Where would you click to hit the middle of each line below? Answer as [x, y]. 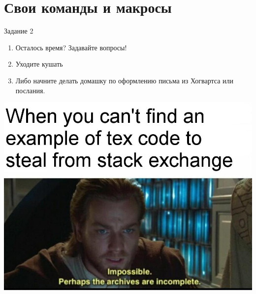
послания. [30, 90]
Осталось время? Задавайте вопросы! [71, 47]
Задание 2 [19, 31]
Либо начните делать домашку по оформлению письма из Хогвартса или [124, 80]
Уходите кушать [39, 64]
